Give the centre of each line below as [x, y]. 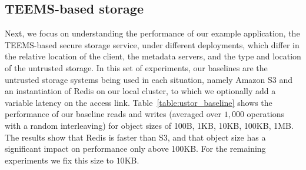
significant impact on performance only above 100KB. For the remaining [135, 149]
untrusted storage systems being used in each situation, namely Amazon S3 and [149, 79]
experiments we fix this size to [59, 160]
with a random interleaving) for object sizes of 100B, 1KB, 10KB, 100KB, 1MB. [149, 125]
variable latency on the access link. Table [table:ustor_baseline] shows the [139, 102]
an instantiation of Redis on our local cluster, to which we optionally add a [140, 91]
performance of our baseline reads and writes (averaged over [113, 114]
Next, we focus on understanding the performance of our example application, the [152, 33]
